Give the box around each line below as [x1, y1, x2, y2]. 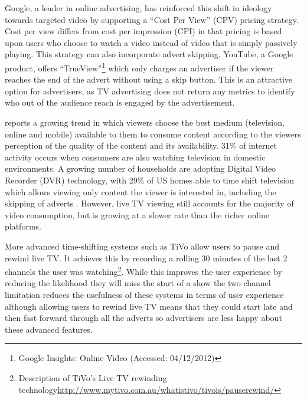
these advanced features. [5, 323, 93, 335]
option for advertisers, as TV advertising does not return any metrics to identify [5, 84, 295, 97]
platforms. [5, 220, 41, 232]
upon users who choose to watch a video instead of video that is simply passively [5, 36, 298, 48]
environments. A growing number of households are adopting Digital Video [5, 162, 276, 175]
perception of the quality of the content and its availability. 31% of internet [5, 139, 277, 152]
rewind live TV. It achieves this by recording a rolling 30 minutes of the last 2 [5, 251, 288, 264]
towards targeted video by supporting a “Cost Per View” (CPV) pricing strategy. [5, 13, 299, 25]
